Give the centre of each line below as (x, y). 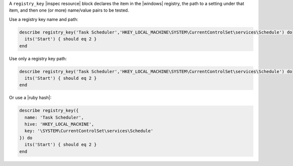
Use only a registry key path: (38, 58)
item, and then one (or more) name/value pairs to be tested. (69, 10)
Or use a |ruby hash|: (30, 98)
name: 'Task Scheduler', (54, 117)
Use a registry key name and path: (43, 19)
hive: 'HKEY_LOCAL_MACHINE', (60, 124)
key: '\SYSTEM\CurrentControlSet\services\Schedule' (89, 131)
